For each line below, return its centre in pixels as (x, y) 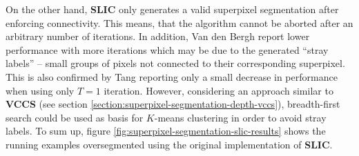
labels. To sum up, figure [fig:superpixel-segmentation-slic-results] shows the (166, 131)
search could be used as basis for (75, 117)
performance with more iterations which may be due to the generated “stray (167, 49)
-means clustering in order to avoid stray (240, 117)
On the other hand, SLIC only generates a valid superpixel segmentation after (172, 9)
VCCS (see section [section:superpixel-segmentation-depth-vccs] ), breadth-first (173, 104)
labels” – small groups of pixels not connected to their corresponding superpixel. (175, 63)
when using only (40, 90)
